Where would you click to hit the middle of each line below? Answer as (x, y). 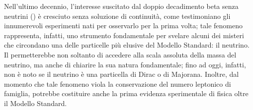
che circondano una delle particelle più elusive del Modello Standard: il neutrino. (127, 45)
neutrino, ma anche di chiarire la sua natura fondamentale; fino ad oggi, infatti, (125, 64)
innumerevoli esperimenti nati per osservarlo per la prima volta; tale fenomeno (124, 26)
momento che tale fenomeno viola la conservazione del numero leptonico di (118, 83)
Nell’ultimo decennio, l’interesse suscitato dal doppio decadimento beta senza (121, 6)
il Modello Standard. (36, 103)
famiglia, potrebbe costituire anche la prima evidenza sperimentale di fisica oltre (126, 93)
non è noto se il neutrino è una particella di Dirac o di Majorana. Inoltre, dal (122, 74)
